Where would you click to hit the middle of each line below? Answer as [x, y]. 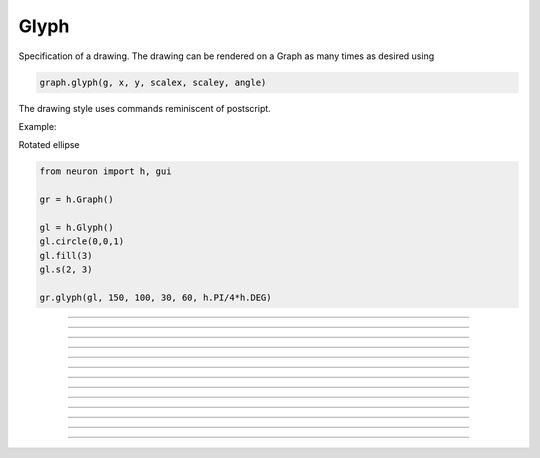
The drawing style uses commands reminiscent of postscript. [145, 108]
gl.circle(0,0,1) [82, 241]
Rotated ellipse [49, 145]
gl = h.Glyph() [76, 227]
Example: [37, 126]
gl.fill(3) [66, 255]
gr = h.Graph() [76, 199]
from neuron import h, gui [105, 171]
